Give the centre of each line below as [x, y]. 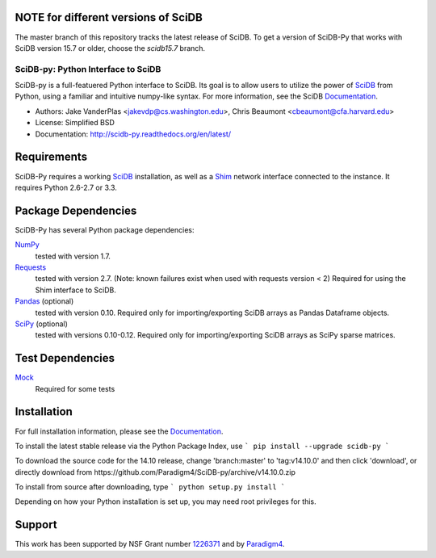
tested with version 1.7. [73, 256]
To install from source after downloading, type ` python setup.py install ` [150, 487]
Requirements [51, 157]
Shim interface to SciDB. [75, 290]
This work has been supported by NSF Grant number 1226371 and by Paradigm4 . [150, 544]
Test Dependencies [65, 358]
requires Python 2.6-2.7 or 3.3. [66, 187]
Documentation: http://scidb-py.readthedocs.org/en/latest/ [133, 134]
